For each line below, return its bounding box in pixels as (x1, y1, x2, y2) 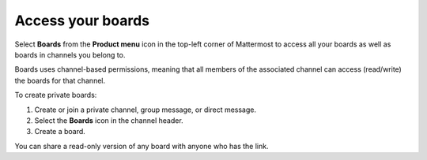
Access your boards (14, 12, 150, 29)
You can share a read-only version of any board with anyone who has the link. (14, 141, 269, 151)
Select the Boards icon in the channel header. (34, 115, 183, 125)
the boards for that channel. (14, 76, 106, 85)
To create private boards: (14, 91, 97, 100)
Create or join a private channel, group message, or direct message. (34, 105, 257, 114)
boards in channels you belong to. (14, 50, 126, 59)
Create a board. (34, 127, 86, 136)
